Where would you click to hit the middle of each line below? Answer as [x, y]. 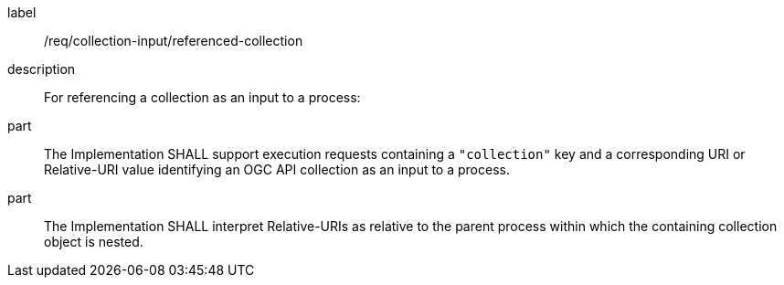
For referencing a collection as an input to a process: [202, 97]
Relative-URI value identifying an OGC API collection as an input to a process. [277, 169]
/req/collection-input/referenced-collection [174, 41]
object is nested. [94, 242]
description [42, 69]
